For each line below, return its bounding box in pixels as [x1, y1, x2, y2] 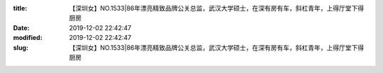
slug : [13, 43, 28, 52]
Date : [13, 23, 30, 32]
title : [13, 4, 28, 12]
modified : [13, 34, 43, 42]
